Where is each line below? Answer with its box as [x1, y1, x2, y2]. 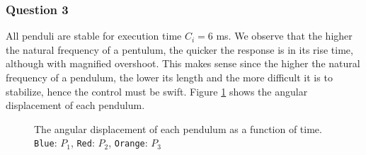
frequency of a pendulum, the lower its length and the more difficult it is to [6, 70, 333, 84]
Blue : [34, 135, 57, 150]
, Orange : [108, 135, 148, 150]
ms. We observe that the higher [216, 28, 353, 43]
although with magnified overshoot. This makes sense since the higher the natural [6, 56, 360, 71]
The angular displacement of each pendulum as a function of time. [34, 121, 322, 136]
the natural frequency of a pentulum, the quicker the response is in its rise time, [6, 42, 353, 57]
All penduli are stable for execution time [6, 28, 182, 43]
